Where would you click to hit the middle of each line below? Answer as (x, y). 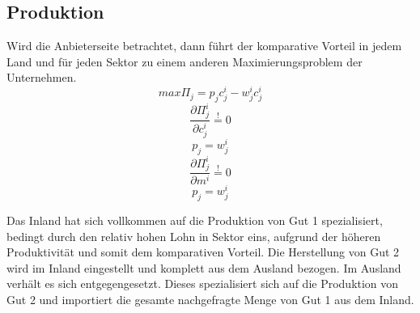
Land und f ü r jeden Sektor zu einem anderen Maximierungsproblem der (185, 61)
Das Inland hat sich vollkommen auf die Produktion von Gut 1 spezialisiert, (195, 220)
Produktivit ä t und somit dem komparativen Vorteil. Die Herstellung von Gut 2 (203, 252)
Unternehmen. (42, 77)
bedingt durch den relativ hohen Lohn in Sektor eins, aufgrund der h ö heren (194, 236)
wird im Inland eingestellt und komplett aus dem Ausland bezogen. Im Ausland (204, 267)
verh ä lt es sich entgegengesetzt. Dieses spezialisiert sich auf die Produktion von (203, 283)
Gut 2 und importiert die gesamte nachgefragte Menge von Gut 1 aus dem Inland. (210, 300)
